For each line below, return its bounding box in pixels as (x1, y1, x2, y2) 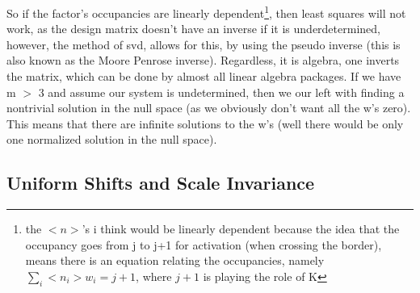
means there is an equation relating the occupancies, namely (25, 252, 325, 269)
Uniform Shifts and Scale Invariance (6, 170, 315, 195)
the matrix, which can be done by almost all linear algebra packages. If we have (6, 68, 401, 85)
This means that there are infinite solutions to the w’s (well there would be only (6, 115, 404, 132)
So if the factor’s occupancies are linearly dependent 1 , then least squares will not (6, 2, 406, 21)
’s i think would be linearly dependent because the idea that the (82, 220, 400, 237)
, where (136, 267, 172, 284)
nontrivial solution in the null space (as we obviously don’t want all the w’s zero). (6, 99, 411, 116)
